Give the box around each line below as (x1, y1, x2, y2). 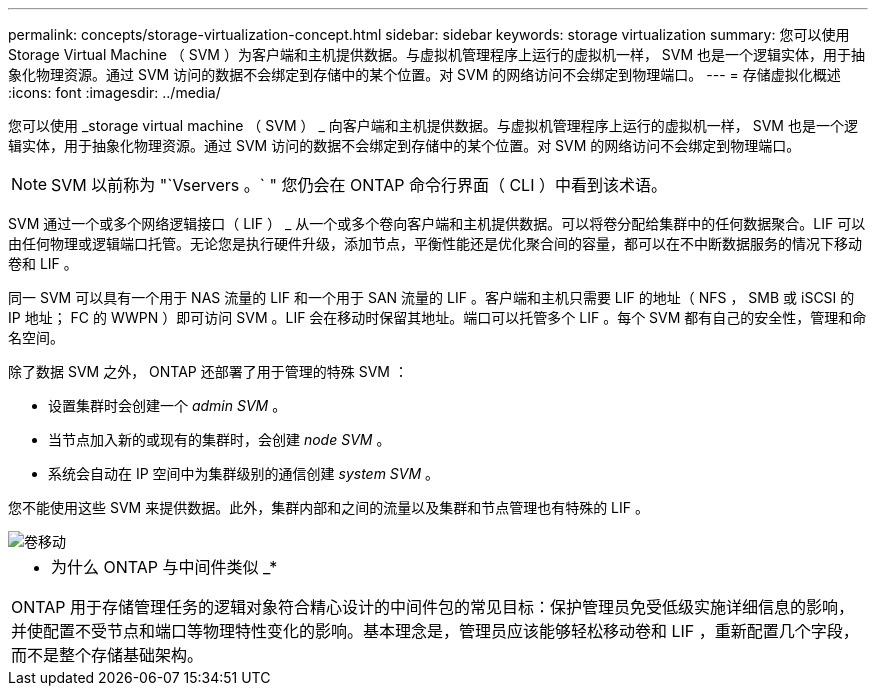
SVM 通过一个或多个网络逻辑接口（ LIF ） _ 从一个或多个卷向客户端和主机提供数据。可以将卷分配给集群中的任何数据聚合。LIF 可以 (8, 215, 866, 232)
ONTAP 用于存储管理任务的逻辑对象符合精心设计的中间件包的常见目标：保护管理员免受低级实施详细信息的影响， (11, 597, 855, 617)
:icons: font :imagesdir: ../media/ (8, 84, 221, 101)
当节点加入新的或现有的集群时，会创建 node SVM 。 (48, 431, 391, 448)
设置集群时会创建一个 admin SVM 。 (48, 397, 287, 414)
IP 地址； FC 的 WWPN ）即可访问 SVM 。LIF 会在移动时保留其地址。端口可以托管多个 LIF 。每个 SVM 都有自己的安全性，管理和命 (8, 309, 867, 326)
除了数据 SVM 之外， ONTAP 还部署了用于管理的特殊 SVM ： (8, 363, 408, 380)
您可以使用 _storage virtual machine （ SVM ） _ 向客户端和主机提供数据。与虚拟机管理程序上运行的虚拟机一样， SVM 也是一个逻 (8, 117, 858, 134)
